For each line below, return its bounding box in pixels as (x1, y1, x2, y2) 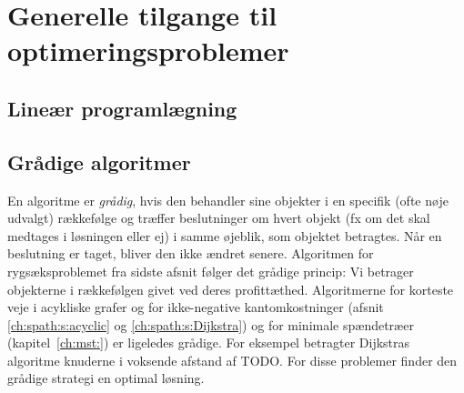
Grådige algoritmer (7, 147, 191, 176)
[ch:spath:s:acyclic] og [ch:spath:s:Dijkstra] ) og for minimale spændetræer (7, 315, 414, 334)
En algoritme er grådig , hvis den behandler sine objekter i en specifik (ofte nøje (7, 190, 449, 209)
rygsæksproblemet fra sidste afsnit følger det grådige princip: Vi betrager (7, 261, 414, 280)
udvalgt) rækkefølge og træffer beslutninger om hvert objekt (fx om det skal (7, 208, 430, 227)
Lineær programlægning (7, 94, 237, 122)
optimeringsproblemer (7, 32, 289, 69)
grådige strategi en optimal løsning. (7, 368, 205, 388)
